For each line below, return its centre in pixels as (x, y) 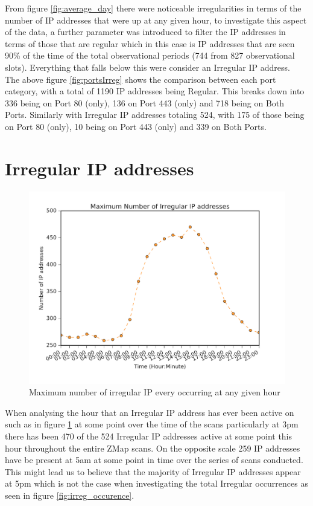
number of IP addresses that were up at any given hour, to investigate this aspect (156, 20)
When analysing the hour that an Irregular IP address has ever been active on (150, 412)
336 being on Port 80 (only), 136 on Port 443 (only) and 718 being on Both (145, 102)
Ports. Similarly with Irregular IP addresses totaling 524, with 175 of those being (155, 115)
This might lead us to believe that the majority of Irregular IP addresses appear (153, 471)
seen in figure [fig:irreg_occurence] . (70, 495)
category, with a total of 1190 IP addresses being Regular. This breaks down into (155, 91)
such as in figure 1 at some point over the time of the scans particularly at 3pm (152, 424)
